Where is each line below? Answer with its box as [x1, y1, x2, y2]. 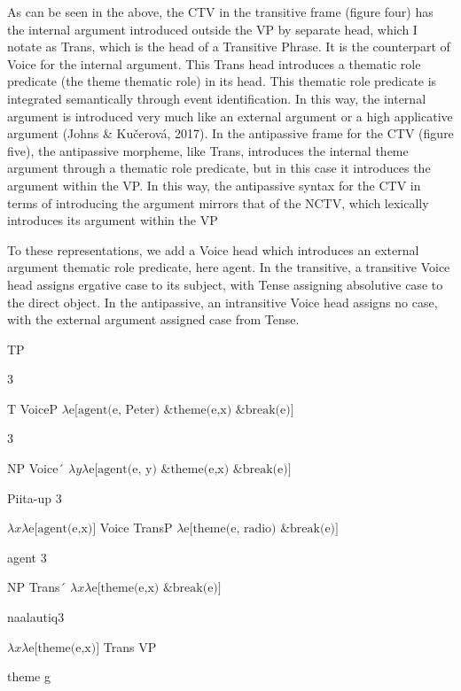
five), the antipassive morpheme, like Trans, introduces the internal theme [7, 141, 409, 159]
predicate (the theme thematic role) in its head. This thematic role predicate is [7, 72, 437, 90]
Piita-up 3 [7, 488, 62, 507]
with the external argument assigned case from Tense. [7, 310, 300, 329]
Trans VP [103, 637, 157, 656]
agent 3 [7, 547, 47, 566]
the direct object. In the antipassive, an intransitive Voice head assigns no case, [7, 292, 438, 311]
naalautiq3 [7, 608, 65, 626]
